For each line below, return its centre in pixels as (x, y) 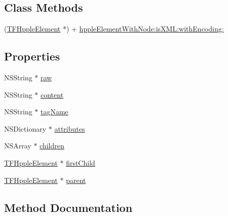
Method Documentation (68, 207)
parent (76, 180)
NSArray (18, 146)
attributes (70, 128)
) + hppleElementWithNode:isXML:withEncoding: (145, 29)
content (52, 94)
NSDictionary (25, 128)
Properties (32, 56)
